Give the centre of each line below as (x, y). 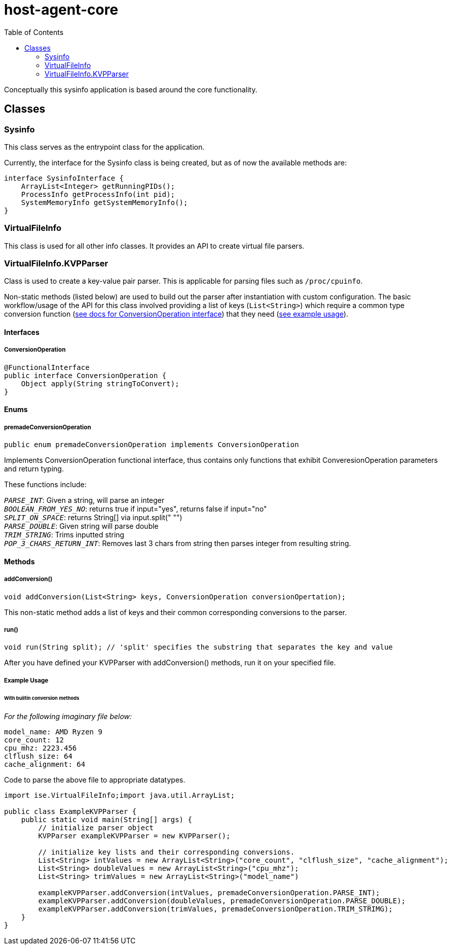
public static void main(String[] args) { (106, 819)
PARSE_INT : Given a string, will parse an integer (84, 500)
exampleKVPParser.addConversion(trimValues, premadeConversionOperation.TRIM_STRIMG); (216, 909)
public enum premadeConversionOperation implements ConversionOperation (152, 445)
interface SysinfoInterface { (64, 178)
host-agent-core (61, 10)
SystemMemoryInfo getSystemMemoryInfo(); (104, 202)
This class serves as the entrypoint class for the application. (104, 147)
